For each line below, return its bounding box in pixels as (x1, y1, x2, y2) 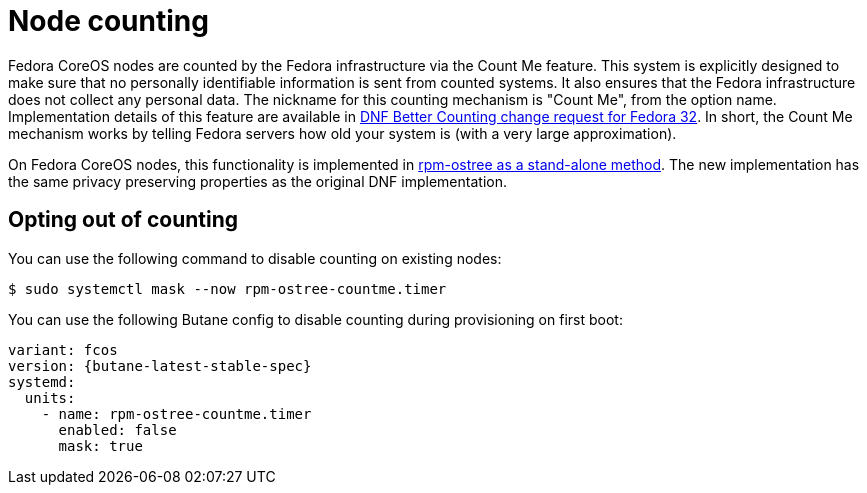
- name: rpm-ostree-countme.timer (41, 405, 312, 422)
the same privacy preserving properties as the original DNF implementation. (8, 172, 507, 190)
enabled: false (58, 421, 177, 438)
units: (24, 389, 76, 406)
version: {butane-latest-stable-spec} (8, 357, 312, 374)
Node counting (8, 4, 209, 38)
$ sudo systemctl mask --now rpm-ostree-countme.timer (8, 280, 447, 297)
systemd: (8, 373, 76, 390)
